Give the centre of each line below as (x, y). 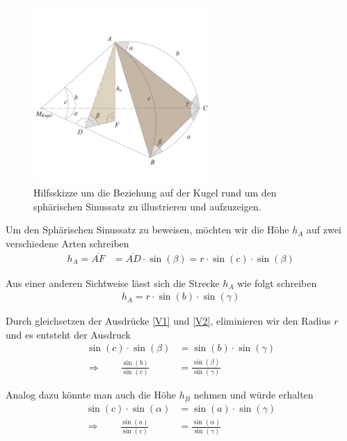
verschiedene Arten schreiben (67, 243)
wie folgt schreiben (277, 283)
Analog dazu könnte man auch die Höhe (91, 395)
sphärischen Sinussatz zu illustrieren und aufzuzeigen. (147, 206)
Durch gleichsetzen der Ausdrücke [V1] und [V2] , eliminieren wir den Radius (168, 321)
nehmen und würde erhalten (253, 395)
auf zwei (324, 230)
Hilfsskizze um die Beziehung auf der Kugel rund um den (155, 192)
